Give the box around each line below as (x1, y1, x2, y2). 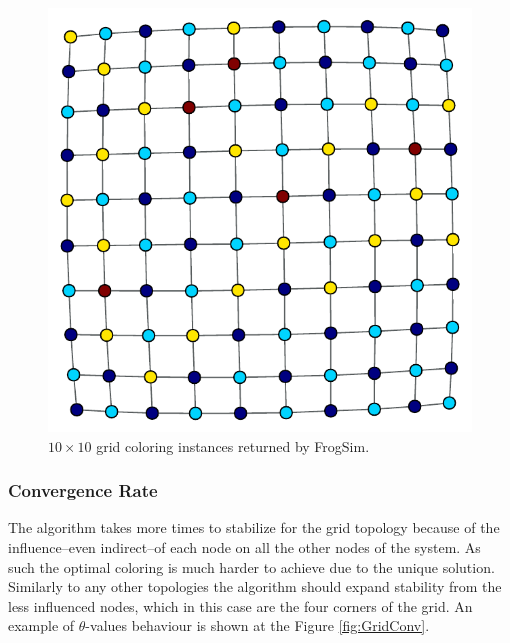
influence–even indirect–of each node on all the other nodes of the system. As (8, 537, 481, 557)
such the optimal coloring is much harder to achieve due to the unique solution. (8, 556, 495, 577)
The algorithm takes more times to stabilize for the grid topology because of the (8, 517, 500, 538)
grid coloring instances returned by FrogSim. (96, 435, 370, 456)
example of (8, 615, 75, 636)
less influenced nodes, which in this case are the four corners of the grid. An (8, 595, 473, 616)
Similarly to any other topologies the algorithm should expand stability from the (8, 576, 502, 597)
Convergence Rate (8, 478, 158, 503)
